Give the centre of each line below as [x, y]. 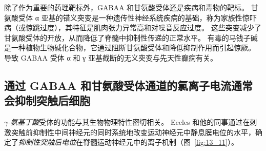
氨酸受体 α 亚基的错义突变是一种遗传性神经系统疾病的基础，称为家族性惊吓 [130, 17]
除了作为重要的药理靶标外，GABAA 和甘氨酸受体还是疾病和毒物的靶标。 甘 [131, 7]
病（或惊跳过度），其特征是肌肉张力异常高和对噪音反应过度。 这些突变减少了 [133, 27]
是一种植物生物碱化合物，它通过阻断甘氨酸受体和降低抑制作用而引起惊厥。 [130, 48]
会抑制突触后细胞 [47, 100]
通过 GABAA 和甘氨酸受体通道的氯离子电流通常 [128, 85]
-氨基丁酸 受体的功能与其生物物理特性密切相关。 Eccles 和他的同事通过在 [129, 122]
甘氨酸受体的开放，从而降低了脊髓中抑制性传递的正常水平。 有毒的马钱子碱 [131, 37]
